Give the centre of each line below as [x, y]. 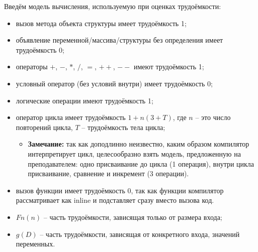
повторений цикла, [44, 127]
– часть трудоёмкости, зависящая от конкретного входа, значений [140, 234]
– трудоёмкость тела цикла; [123, 127]
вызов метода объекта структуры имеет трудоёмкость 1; [101, 23]
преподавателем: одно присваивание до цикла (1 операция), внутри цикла [141, 163]
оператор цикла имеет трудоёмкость [71, 117]
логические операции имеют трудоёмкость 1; [84, 100]
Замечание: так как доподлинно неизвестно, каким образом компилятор [139, 144]
